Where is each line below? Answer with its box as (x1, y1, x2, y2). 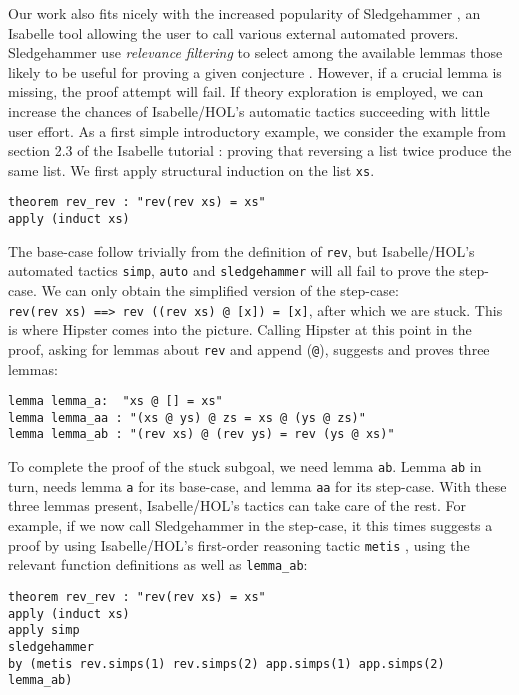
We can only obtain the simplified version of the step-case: (41, 280, 399, 301)
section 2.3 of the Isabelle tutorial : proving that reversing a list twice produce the (8, 140, 512, 161)
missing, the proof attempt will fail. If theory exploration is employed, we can (8, 81, 484, 102)
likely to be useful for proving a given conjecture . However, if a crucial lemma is (8, 61, 502, 82)
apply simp (8, 623, 80, 638)
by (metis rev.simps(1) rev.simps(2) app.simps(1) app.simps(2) (8, 656, 445, 671)
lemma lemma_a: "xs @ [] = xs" (8, 394, 223, 409)
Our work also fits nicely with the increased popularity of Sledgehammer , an (8, 3, 481, 23)
